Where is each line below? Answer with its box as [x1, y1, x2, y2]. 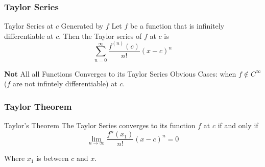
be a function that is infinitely [130, 20, 225, 31]
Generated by [61, 20, 104, 31]
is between [36, 153, 69, 163]
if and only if [218, 120, 258, 131]
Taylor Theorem [4, 100, 72, 112]
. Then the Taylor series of [59, 30, 142, 41]
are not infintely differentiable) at [12, 78, 117, 89]
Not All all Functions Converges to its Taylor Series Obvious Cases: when [4, 68, 236, 79]
